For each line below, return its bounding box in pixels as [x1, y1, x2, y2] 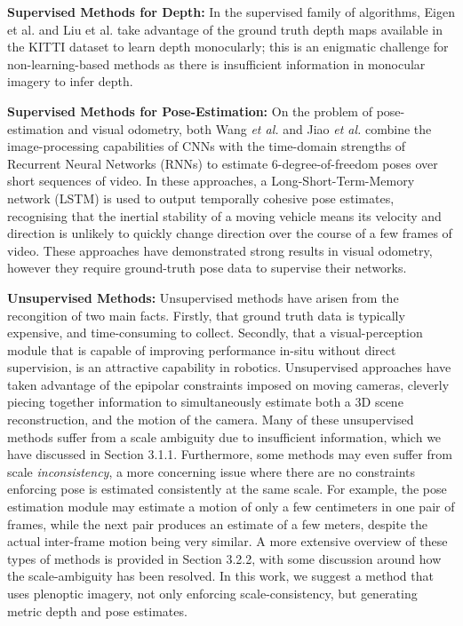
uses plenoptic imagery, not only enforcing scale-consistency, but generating [7, 584, 418, 602]
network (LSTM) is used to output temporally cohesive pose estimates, [7, 188, 395, 207]
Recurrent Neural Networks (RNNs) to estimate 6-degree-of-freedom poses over [7, 154, 438, 172]
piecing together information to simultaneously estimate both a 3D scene [7, 392, 403, 411]
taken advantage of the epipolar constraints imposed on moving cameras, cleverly [7, 375, 450, 393]
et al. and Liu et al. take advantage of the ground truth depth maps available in [7, 20, 443, 38]
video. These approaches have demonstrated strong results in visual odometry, [7, 241, 433, 259]
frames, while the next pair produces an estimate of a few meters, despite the [7, 514, 427, 533]
